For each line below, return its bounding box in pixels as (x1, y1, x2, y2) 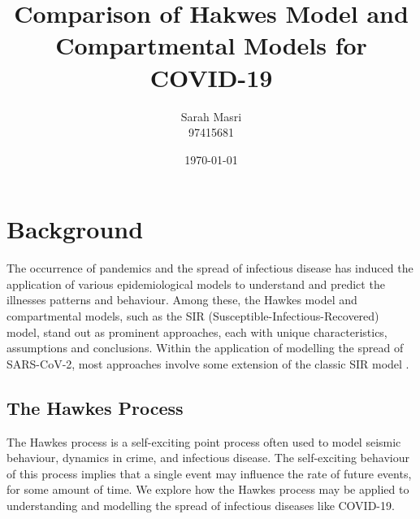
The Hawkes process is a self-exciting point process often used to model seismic (6, 433, 401, 450)
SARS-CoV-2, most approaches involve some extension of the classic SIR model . (6, 355, 409, 372)
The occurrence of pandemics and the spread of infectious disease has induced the (6, 259, 414, 277)
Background (6, 212, 144, 246)
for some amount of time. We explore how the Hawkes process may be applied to (6, 481, 409, 498)
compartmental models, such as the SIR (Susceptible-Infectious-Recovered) (6, 307, 379, 324)
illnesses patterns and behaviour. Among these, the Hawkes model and (6, 291, 357, 308)
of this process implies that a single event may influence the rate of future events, (6, 464, 412, 482)
